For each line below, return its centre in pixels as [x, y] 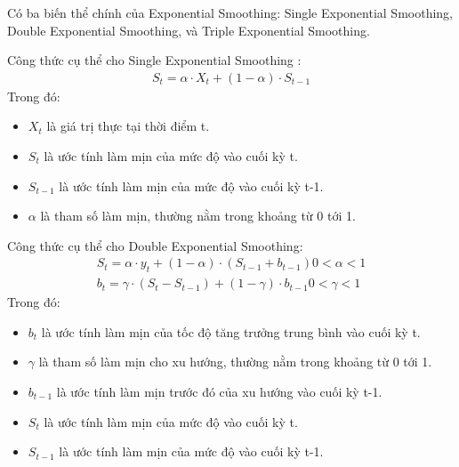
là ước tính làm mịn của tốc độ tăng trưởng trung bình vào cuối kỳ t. [231, 331]
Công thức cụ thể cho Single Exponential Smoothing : [154, 60]
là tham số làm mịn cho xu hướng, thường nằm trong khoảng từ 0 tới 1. [235, 362]
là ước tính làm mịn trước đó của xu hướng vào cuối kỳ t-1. [219, 392]
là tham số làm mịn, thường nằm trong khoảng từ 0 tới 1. [198, 216]
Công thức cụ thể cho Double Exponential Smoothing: [155, 245]
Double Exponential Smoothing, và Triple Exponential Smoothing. [189, 30]
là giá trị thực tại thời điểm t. [128, 126]
